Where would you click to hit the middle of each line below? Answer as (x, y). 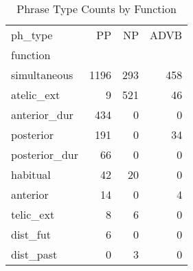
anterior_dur (42, 115)
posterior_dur (45, 154)
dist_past (34, 254)
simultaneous (42, 75)
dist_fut (31, 234)
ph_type (32, 35)
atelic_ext (36, 95)
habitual (31, 174)
